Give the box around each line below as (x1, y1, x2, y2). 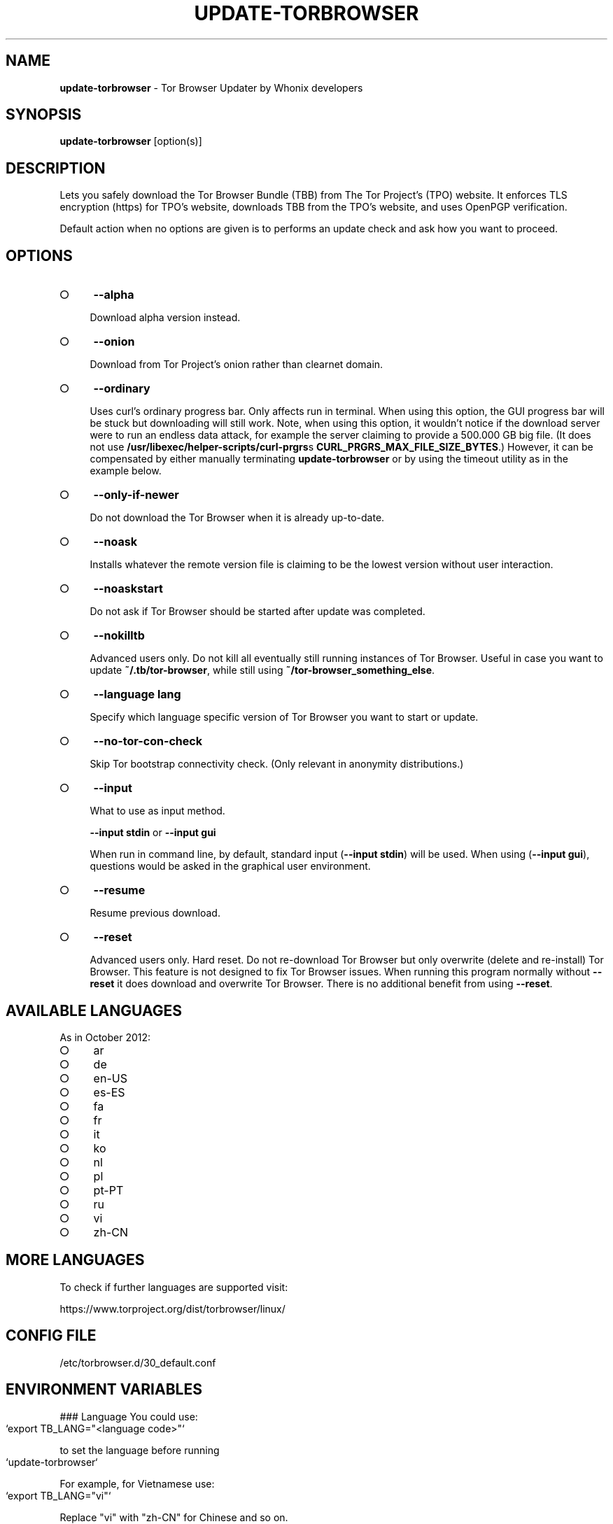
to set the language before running (59, 1444, 220, 1456)
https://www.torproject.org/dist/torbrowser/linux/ (59, 1302, 286, 1315)
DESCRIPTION (6, 159, 106, 177)
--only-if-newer (93, 488, 179, 502)
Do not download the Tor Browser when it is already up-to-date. (90, 511, 385, 524)
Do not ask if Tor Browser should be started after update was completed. (90, 605, 425, 618)
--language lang (93, 687, 181, 702)
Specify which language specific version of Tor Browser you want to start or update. (90, 711, 479, 724)
